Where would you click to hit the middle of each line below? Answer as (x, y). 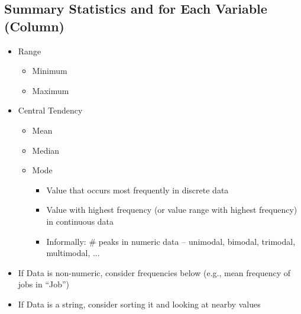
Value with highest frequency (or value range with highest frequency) (172, 210)
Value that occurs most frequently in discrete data (137, 190)
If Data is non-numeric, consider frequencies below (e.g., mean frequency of (154, 272)
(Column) (34, 26)
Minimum (50, 71)
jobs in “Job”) (44, 284)
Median (46, 150)
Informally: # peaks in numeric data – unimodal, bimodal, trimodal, (171, 241)
